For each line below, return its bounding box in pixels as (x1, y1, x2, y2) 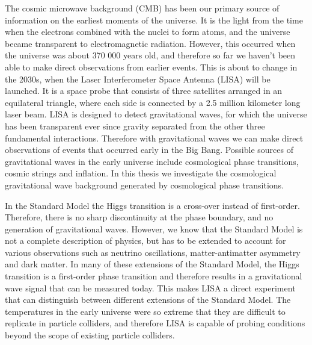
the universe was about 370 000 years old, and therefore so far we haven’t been (5, 49, 296, 61)
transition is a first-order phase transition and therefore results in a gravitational (5, 270, 302, 282)
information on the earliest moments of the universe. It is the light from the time (5, 13, 303, 26)
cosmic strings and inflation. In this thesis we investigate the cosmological (5, 167, 277, 179)
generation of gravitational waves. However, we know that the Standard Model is (5, 222, 303, 235)
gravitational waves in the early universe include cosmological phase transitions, (5, 155, 299, 167)
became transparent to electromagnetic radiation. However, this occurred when (5, 37, 296, 49)
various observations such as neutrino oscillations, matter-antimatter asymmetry (5, 246, 301, 258)
